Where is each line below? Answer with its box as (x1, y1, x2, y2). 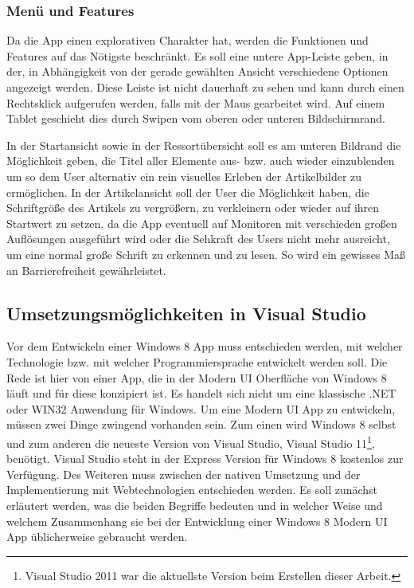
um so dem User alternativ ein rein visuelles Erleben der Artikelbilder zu (6, 167, 362, 184)
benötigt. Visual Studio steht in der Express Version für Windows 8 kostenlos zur (6, 450, 404, 467)
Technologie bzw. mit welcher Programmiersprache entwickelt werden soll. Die (6, 353, 388, 370)
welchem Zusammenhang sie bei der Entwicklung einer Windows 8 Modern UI (6, 512, 388, 529)
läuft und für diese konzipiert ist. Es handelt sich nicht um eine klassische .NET (6, 385, 396, 402)
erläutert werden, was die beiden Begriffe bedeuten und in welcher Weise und (6, 496, 383, 513)
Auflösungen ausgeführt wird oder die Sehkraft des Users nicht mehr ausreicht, (6, 230, 390, 247)
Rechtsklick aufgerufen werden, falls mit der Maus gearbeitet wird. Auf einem (6, 94, 385, 111)
